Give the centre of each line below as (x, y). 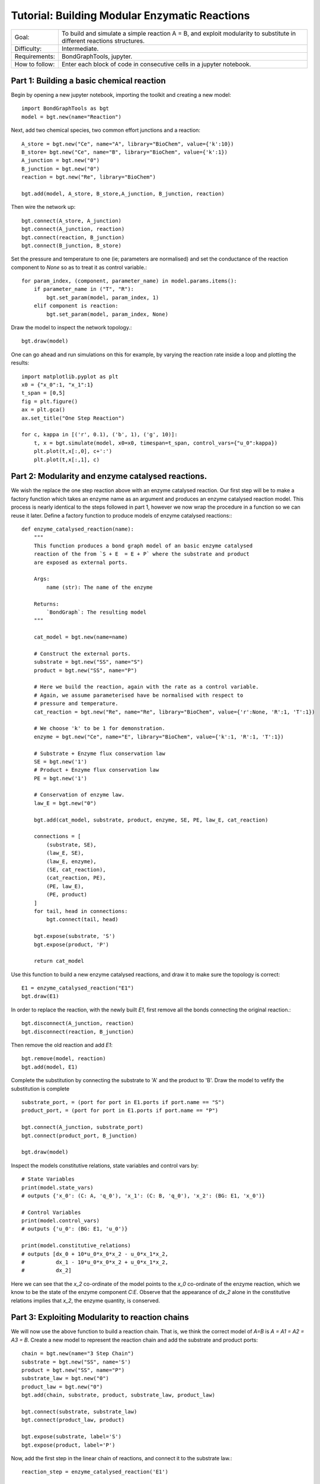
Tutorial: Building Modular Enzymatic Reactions (130, 15)
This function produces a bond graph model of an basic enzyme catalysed (143, 546)
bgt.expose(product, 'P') (71, 944)
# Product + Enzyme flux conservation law (96, 770)
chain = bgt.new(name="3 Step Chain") (78, 1354)
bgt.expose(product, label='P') (68, 1445)
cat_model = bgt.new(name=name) (81, 637)
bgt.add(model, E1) (50, 1067)
